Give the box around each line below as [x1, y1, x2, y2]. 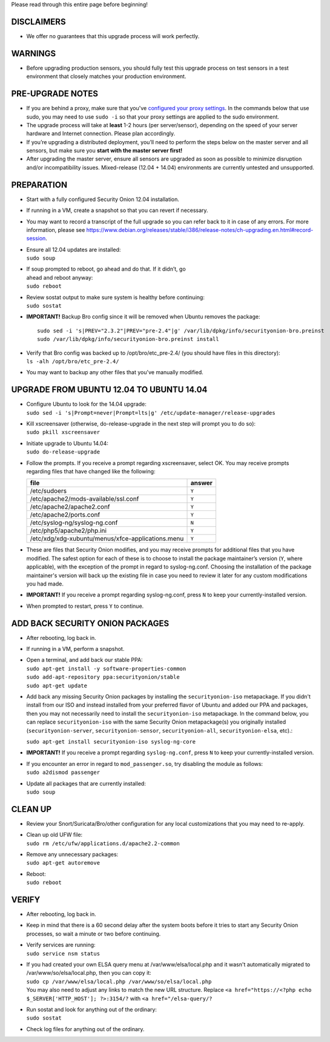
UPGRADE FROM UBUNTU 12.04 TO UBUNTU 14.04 [11, 384, 208, 395]
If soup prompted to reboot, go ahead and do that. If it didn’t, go [26, 265, 186, 272]
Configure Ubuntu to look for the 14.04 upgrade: [26, 400, 147, 408]
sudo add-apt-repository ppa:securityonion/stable [26, 674, 180, 681]
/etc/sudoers [30, 487, 67, 495]
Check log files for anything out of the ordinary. [26, 1025, 145, 1032]
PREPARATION [11, 179, 68, 190]
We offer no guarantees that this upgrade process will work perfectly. [26, 32, 200, 39]
